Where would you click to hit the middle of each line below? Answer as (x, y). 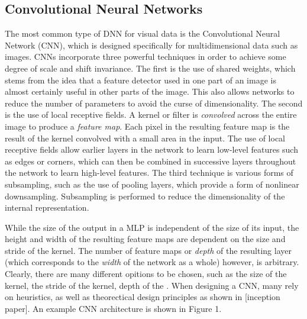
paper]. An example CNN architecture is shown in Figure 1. (113, 308)
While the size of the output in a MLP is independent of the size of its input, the (152, 227)
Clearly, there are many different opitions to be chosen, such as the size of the (146, 274)
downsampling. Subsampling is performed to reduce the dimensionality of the (145, 196)
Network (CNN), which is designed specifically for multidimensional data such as (151, 45)
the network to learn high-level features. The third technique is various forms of (149, 173)
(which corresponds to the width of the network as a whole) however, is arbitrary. (152, 262)
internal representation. (47, 207)
